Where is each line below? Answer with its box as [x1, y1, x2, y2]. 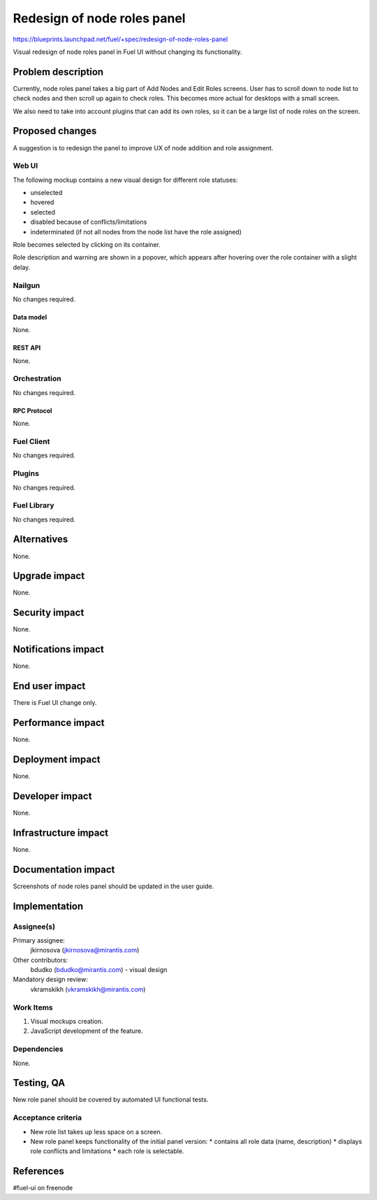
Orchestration [13, 374, 62, 384]
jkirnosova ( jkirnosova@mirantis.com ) [30, 946, 140, 955]
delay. [13, 263, 31, 271]
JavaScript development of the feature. [30, 1027, 143, 1035]
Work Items [13, 1002, 53, 1012]
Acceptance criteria [13, 1113, 82, 1122]
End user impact [13, 680, 86, 692]
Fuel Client [13, 437, 50, 447]
